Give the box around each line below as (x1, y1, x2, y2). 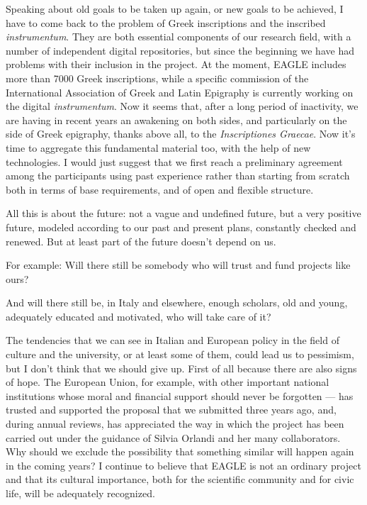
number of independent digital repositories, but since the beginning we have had (6, 43, 354, 57)
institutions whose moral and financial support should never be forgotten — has (6, 388, 354, 403)
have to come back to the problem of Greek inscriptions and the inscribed (6, 15, 326, 30)
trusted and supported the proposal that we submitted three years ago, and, (6, 402, 337, 417)
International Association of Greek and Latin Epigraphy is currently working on (6, 84, 354, 99)
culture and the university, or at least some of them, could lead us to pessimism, (6, 347, 354, 362)
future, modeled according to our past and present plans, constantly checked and (6, 219, 356, 234)
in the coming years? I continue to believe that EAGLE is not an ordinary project (6, 457, 361, 472)
